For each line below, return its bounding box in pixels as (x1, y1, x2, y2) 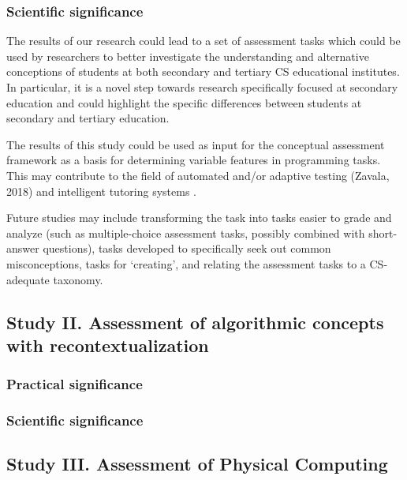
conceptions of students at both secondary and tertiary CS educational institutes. (6, 63, 400, 80)
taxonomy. (53, 271, 103, 287)
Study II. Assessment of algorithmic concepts (6, 309, 384, 334)
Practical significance (6, 374, 143, 394)
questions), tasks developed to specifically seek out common (43, 240, 331, 257)
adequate (6, 271, 50, 287)
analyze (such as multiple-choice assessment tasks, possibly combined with (6, 224, 365, 241)
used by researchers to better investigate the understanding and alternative (6, 47, 369, 64)
